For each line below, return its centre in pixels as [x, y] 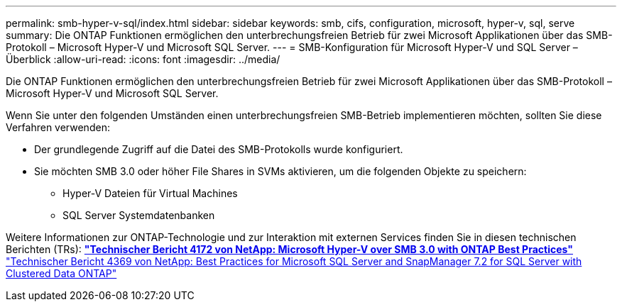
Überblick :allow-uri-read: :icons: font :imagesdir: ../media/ [143, 59]
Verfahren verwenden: [58, 127]
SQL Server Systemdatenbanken [139, 215]
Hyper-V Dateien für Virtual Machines [150, 193]
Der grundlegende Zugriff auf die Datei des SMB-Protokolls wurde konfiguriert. [219, 149]
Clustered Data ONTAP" [61, 273]
